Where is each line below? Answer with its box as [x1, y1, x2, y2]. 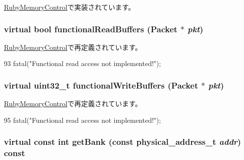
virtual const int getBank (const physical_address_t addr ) [4, 136, 241, 148]
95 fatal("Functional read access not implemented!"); [4, 114, 161, 125]
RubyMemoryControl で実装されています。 [4, 2, 135, 12]
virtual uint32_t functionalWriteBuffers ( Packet [4, 79, 198, 91]
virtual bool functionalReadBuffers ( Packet [4, 23, 178, 35]
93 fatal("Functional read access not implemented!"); [4, 58, 161, 69]
